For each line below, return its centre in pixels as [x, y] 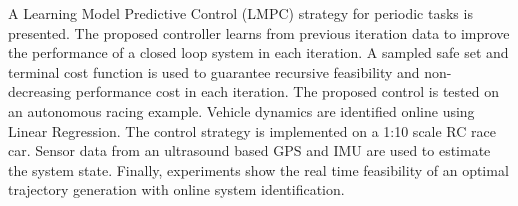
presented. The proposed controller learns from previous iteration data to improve [259, 32]
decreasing [40, 91]
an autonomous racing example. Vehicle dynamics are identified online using [241, 110]
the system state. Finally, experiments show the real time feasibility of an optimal [258, 169]
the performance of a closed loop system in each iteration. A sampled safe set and [258, 52]
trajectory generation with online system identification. [176, 189]
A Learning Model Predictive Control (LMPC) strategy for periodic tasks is [240, 13]
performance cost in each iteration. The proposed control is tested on [287, 91]
